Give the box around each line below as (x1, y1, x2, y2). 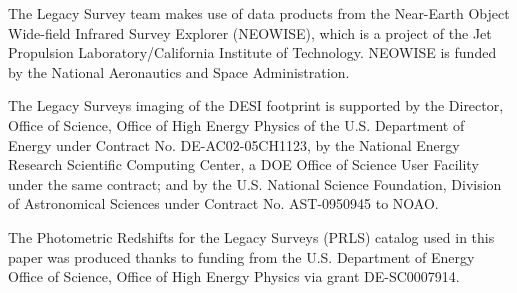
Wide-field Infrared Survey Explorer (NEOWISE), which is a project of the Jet (8, 22, 492, 43)
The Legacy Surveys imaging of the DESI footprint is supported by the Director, (8, 95, 504, 116)
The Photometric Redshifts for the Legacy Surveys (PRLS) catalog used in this (8, 226, 495, 247)
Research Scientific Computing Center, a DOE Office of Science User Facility (8, 154, 479, 175)
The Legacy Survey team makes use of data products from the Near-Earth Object (8, 3, 510, 23)
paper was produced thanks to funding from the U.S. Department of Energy (8, 246, 475, 267)
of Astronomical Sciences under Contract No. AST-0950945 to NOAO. (8, 193, 439, 214)
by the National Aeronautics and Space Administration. (8, 61, 350, 82)
